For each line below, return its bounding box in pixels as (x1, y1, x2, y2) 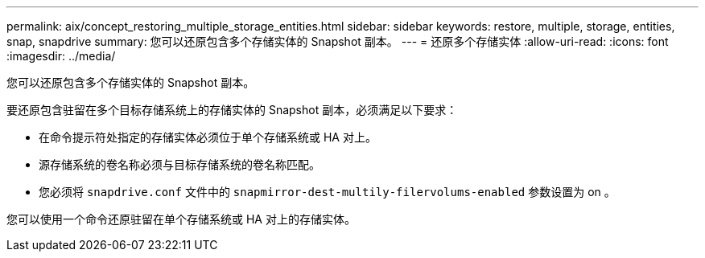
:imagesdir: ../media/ (6, 49, 116, 63)
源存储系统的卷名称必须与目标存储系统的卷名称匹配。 (39, 158, 320, 171)
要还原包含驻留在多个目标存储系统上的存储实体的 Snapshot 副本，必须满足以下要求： (6, 103, 458, 117)
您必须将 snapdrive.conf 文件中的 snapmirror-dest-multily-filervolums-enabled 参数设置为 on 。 (39, 185, 616, 199)
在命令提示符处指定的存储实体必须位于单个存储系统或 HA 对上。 (39, 130, 377, 144)
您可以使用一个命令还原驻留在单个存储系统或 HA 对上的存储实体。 (6, 212, 356, 226)
